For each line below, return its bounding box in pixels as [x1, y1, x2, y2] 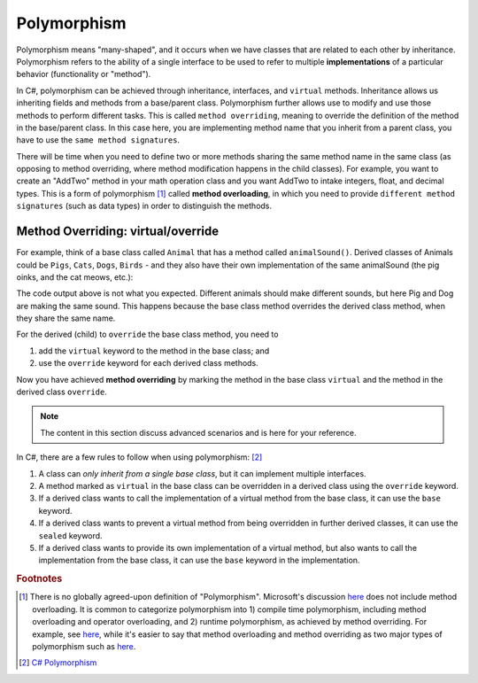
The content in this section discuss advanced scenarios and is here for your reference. [40, 427, 358, 438]
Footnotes [16, 572, 63, 585]
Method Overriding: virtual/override [16, 224, 220, 239]
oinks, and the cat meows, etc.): [16, 271, 134, 283]
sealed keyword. [38, 530, 103, 540]
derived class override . [16, 386, 108, 398]
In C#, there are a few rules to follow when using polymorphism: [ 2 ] [16, 452, 263, 462]
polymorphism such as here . [32, 640, 136, 651]
